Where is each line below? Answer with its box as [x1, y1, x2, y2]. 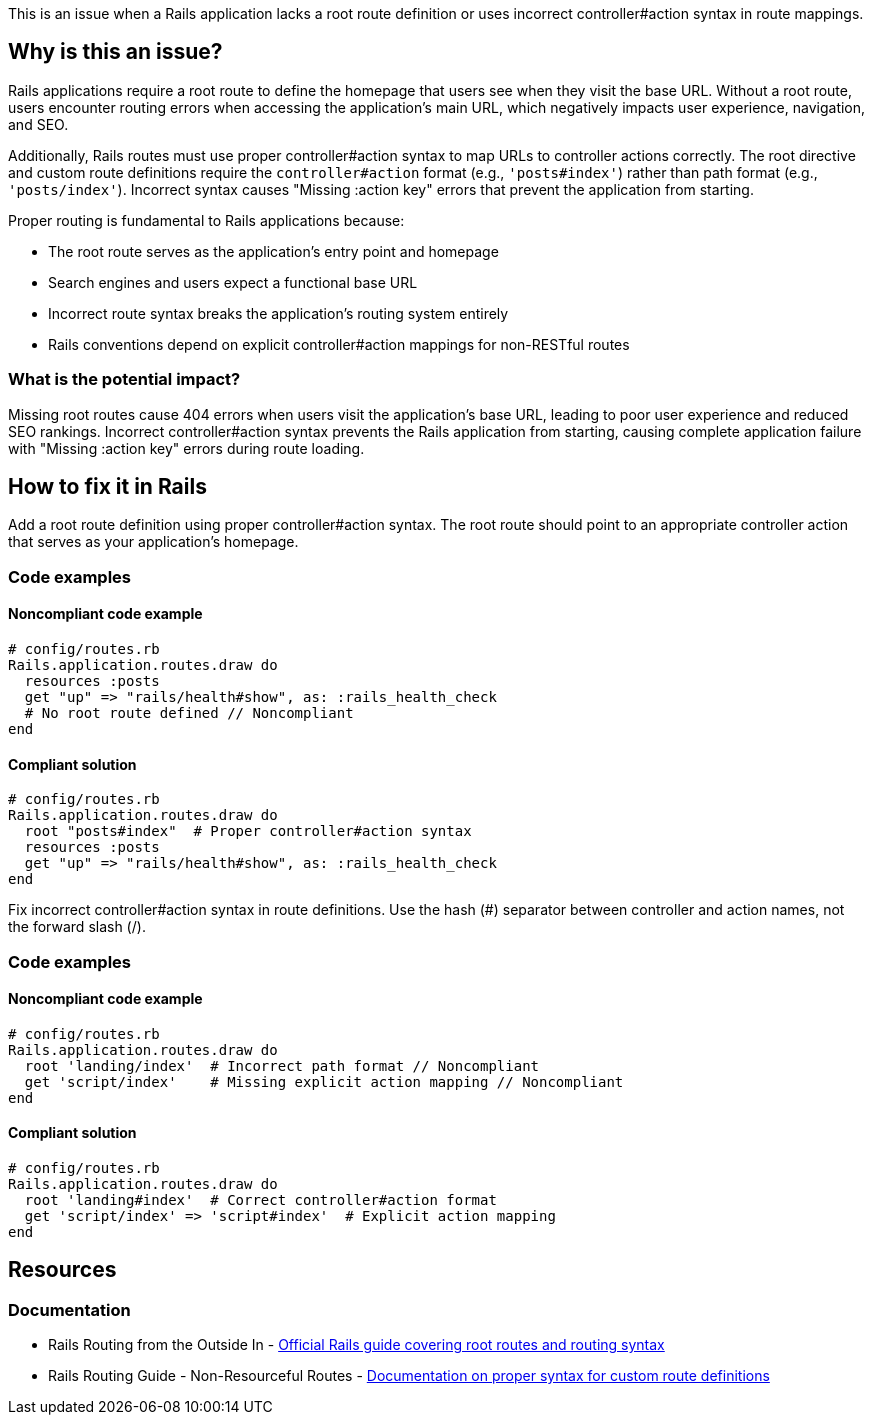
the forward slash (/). [8, 918, 146, 936]
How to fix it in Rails [8, 474, 207, 500]
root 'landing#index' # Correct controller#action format [24, 1192, 497, 1209]
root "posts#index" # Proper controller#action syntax [24, 823, 472, 840]
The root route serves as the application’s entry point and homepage [48, 242, 499, 260]
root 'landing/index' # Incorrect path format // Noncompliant [24, 1057, 540, 1074]
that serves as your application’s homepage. [8, 533, 299, 551]
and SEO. [8, 115, 69, 133]
